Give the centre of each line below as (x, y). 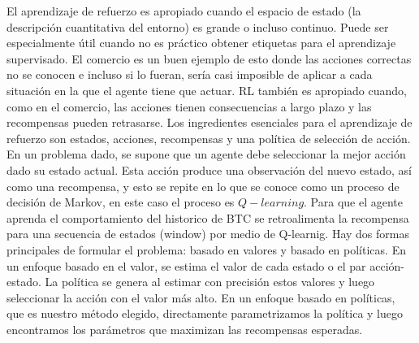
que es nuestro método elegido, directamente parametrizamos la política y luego (205, 313)
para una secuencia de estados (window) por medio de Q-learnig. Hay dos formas (208, 234)
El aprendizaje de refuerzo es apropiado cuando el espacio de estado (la (184, 11)
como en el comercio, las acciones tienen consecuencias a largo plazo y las (189, 106)
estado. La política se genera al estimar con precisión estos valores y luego (191, 282)
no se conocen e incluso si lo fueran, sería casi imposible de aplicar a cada (190, 74)
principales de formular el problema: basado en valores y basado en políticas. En (206, 249)
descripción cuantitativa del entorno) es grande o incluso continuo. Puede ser (198, 26)
